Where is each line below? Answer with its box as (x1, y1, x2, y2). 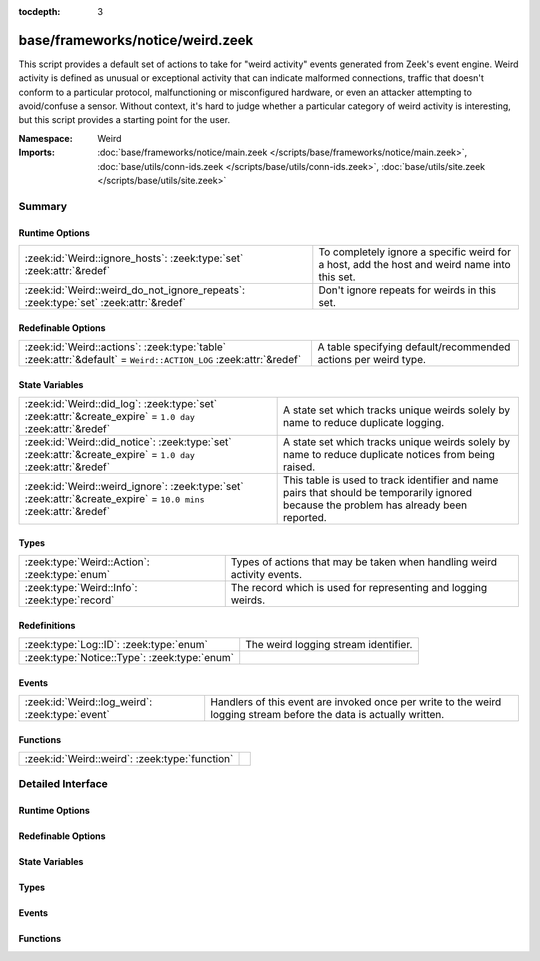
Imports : (18, 146, 55, 159)
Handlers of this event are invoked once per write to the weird (210, 695, 502, 709)
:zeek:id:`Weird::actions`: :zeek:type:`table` (24, 340, 227, 354)
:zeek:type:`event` (24, 707, 110, 721)
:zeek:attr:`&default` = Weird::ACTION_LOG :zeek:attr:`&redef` (24, 352, 302, 366)
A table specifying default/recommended (317, 340, 511, 354)
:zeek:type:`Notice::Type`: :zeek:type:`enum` (24, 650, 235, 664)
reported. (283, 510, 327, 524)
